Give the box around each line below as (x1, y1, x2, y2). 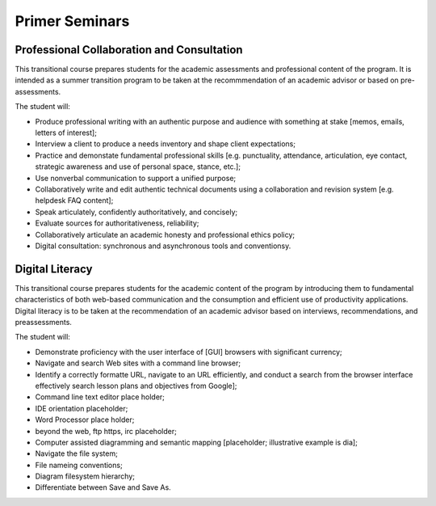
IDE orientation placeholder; (35, 403, 128, 413)
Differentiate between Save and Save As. (35, 483, 171, 492)
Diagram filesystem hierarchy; (35, 471, 136, 481)
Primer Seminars (15, 12, 130, 30)
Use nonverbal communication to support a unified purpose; (35, 173, 237, 183)
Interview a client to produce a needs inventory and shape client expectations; (35, 139, 296, 149)
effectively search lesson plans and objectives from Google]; (35, 381, 237, 390)
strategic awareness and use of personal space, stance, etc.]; (35, 162, 241, 171)
